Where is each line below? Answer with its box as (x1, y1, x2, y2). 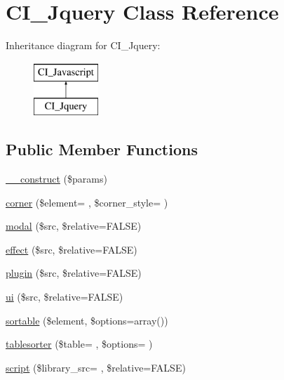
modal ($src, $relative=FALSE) (6, 218, 142, 233)
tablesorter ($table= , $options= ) (6, 336, 153, 351)
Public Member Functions (6, 138, 198, 160)
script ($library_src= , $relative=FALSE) (6, 360, 186, 374)
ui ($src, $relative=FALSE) (6, 289, 123, 304)
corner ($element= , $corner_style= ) (6, 195, 168, 209)
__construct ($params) (6, 171, 107, 186)
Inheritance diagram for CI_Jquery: (6, 38, 161, 53)
